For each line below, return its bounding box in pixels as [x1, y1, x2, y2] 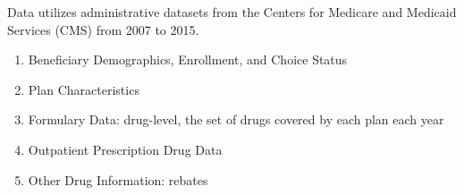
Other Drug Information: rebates [28, 170, 208, 189]
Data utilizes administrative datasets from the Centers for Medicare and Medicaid [7, 3, 457, 21]
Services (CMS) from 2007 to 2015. [7, 20, 199, 38]
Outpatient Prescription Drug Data [28, 140, 223, 158]
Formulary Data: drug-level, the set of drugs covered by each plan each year [28, 110, 444, 129]
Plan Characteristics [28, 80, 139, 98]
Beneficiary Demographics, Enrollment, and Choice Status [28, 50, 348, 69]
